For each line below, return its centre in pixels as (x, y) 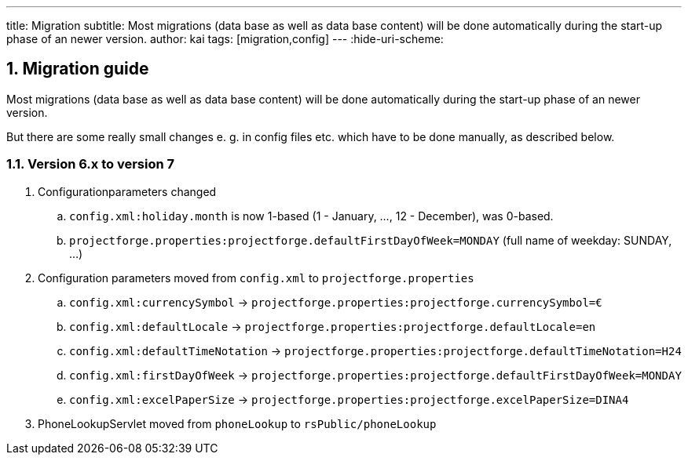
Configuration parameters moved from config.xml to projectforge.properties (256, 278)
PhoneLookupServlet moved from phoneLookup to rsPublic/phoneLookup (237, 423)
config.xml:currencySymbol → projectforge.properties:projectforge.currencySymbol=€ (336, 302)
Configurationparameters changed (127, 191)
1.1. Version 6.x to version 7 (91, 164)
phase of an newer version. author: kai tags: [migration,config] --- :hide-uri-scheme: (225, 39)
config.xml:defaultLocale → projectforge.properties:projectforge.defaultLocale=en (333, 326)
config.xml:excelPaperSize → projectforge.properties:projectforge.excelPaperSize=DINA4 (349, 399)
